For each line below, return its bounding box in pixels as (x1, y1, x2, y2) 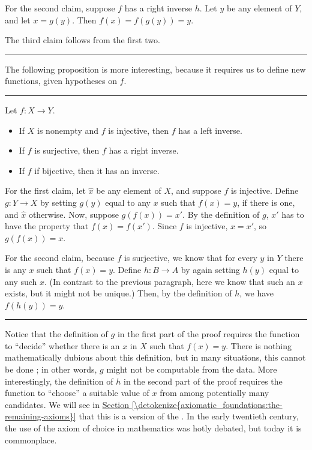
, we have (239, 287, 274, 299)
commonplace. (5, 433, 57, 446)
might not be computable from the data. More (106, 363, 277, 376)
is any (5, 263, 26, 275)
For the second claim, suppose (5, 2, 115, 14)
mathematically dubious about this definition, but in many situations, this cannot (5, 351, 306, 364)
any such (5, 275, 37, 287)
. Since (152, 220, 177, 232)
